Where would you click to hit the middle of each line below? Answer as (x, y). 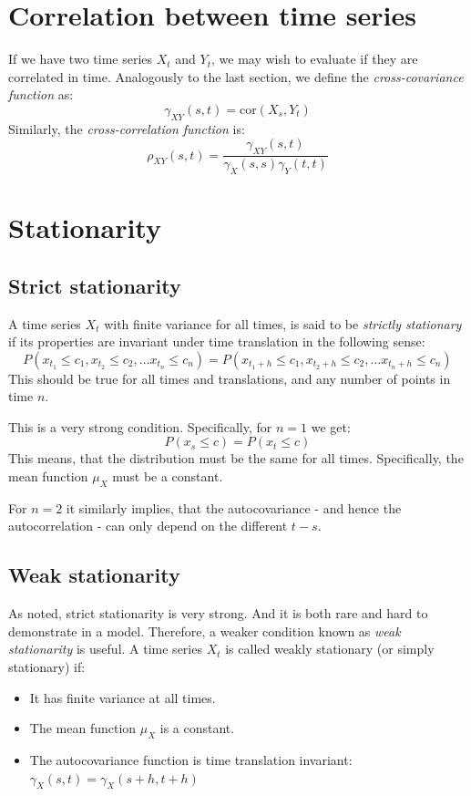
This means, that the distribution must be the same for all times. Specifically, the (236, 458)
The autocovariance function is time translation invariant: (191, 760)
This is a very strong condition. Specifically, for (140, 426)
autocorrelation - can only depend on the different (148, 526)
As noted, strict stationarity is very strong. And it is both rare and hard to (218, 613)
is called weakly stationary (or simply (330, 649)
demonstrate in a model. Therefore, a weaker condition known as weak (205, 631)
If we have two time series (81, 59)
